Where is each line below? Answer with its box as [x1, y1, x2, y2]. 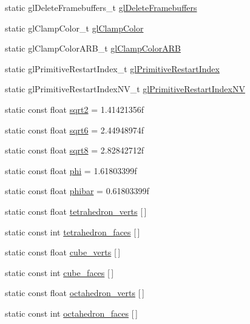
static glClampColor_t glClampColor [5, 21, 144, 34]
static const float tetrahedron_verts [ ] [5, 204, 147, 217]
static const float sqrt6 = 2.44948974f [5, 123, 144, 136]
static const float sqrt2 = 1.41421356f [5, 103, 144, 115]
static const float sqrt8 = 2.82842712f [5, 144, 144, 157]
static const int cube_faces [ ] [5, 266, 114, 278]
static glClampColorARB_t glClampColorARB [5, 42, 181, 55]
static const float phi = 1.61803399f [5, 164, 137, 177]
